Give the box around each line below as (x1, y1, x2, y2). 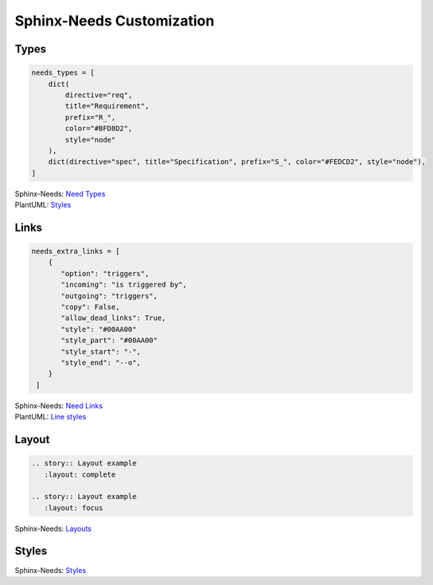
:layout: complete (44, 470, 116, 479)
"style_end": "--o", (60, 358, 141, 367)
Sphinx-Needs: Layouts (14, 524, 92, 533)
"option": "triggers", (60, 269, 150, 278)
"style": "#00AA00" (60, 325, 137, 333)
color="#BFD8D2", (64, 124, 133, 133)
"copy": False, (60, 302, 120, 311)
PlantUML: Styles (14, 200, 72, 210)
